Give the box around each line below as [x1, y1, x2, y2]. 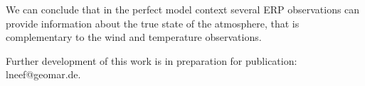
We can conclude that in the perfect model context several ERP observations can [6, 2, 360, 16]
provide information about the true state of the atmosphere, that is [6, 16, 300, 30]
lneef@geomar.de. [6, 67, 81, 82]
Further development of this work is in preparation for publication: [6, 53, 297, 68]
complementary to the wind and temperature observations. [6, 30, 262, 44]
